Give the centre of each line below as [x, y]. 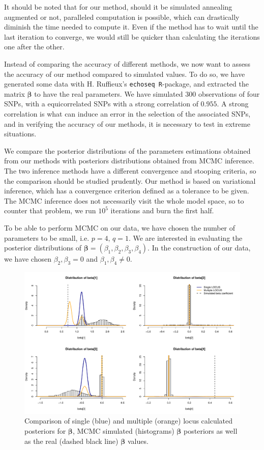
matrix [14, 93]
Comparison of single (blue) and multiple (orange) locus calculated [129, 421]
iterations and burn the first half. [162, 210]
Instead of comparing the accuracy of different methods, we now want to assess [127, 63]
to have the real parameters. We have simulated [109, 93]
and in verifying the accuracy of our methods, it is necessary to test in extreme [127, 123]
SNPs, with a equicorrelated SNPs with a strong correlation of [101, 104]
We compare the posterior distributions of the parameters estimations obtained [127, 150]
